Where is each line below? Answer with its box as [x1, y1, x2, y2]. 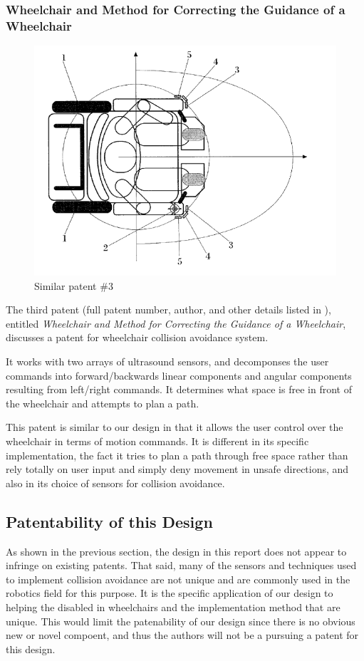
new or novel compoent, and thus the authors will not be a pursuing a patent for [6, 628, 359, 642]
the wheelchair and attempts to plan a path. [6, 395, 199, 410]
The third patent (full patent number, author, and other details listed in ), [6, 302, 331, 317]
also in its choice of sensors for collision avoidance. [6, 475, 225, 490]
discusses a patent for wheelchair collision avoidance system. [6, 330, 269, 345]
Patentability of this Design [6, 510, 213, 532]
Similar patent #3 [34, 278, 113, 293]
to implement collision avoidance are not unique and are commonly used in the [6, 571, 350, 586]
